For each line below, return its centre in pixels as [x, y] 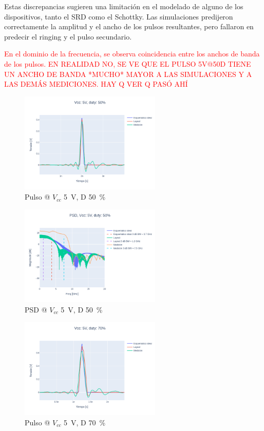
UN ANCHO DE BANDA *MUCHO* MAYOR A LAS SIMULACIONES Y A [128, 74]
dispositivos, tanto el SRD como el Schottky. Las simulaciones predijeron [119, 16]
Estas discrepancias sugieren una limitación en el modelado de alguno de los [124, 6]
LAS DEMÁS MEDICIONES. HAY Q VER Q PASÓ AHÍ [96, 84]
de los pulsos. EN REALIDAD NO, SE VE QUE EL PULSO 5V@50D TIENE [128, 63]
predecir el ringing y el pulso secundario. [68, 36]
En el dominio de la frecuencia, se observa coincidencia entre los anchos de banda [132, 54]
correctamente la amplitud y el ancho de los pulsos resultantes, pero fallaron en [129, 26]
